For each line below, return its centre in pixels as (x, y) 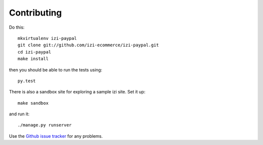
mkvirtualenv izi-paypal (47, 38)
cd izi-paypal (34, 52)
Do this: (17, 27)
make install (33, 59)
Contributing (35, 13)
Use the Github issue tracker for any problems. (56, 136)
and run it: (19, 114)
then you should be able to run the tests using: (56, 70)
